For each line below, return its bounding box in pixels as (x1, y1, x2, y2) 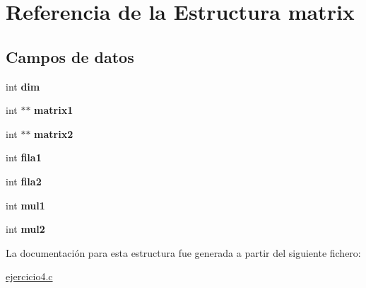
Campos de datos (6, 45, 134, 67)
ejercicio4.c (6, 269, 53, 284)
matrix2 (34, 126, 73, 141)
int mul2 (6, 221, 45, 236)
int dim (6, 79, 40, 93)
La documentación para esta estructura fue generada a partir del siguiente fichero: (6, 245, 361, 260)
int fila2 (6, 173, 42, 188)
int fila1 (6, 150, 42, 165)
